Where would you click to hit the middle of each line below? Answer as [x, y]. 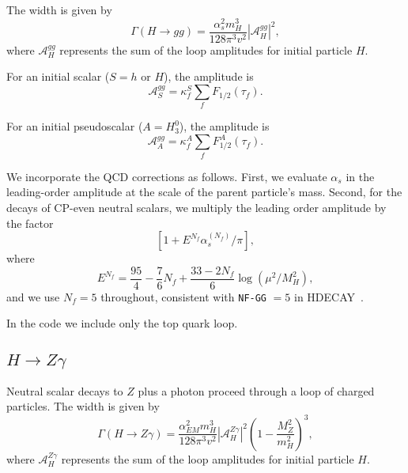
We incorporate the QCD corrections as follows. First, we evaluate [167, 176]
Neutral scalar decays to [65, 390]
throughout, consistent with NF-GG [184, 296]
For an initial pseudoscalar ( [75, 126]
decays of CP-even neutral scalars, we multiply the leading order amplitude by [196, 207]
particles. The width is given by [83, 406]
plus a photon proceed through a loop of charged [256, 390]
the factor [30, 223]
